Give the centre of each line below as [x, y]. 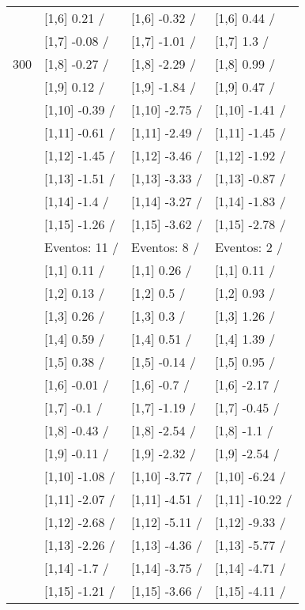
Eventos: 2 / [249, 247]
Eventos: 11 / [82, 247]
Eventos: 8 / [166, 247]
